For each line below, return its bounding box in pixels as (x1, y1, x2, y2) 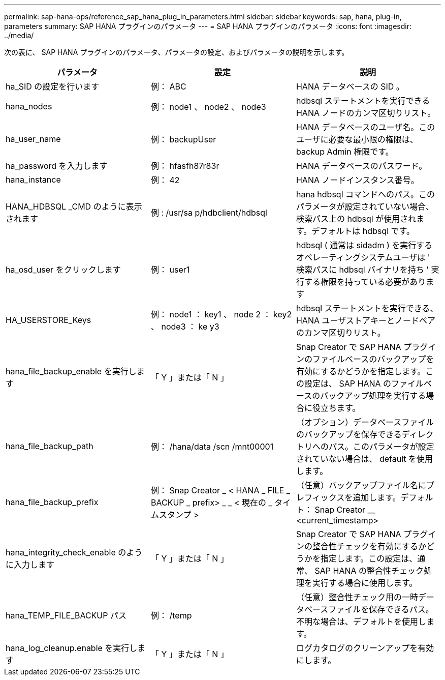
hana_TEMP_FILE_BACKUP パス (6, 610, 126, 620)
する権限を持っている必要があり (304, 277, 426, 287)
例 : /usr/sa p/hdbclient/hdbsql (150, 208, 267, 218)
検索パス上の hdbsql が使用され (296, 214, 417, 224)
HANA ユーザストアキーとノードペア (296, 315, 436, 326)
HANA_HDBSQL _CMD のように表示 (6, 201, 142, 212)
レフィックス (296, 492, 345, 502)
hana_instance (6, 174, 61, 185)
